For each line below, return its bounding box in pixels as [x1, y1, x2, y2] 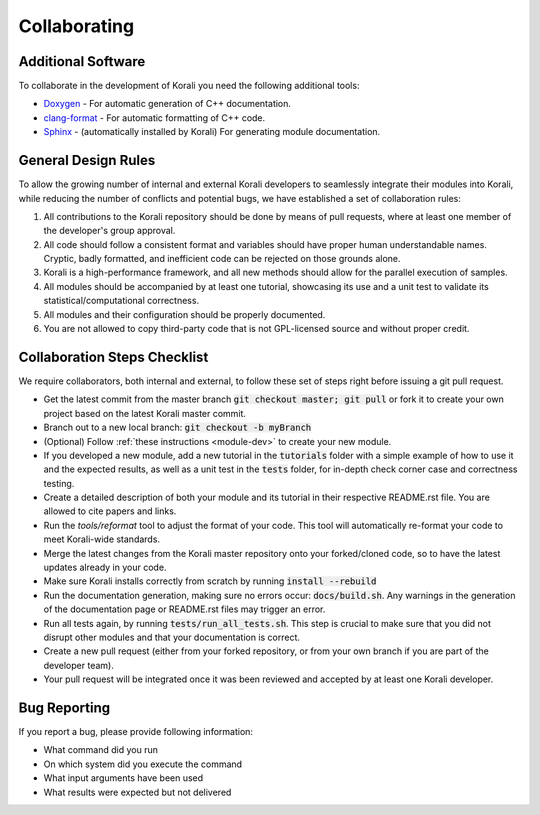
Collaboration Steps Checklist [18, 348, 209, 365]
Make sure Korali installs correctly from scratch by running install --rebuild [43, 575, 377, 587]
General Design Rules [18, 152, 156, 169]
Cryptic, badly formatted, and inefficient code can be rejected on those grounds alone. [43, 253, 401, 265]
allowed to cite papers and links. [43, 505, 177, 517]
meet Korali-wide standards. [43, 533, 160, 545]
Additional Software [18, 53, 146, 70]
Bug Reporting [18, 699, 111, 716]
